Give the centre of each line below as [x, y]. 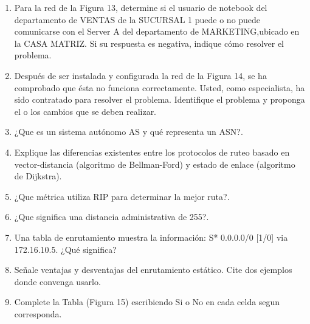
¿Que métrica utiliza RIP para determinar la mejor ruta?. [122, 196]
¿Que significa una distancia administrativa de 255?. [112, 217]
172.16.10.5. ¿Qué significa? [65, 249]
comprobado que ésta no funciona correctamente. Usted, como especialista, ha [160, 87]
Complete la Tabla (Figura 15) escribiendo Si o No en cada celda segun [147, 302]
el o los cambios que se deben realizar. [85, 111]
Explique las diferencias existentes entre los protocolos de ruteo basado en [152, 152]
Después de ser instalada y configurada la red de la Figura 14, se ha [140, 75]
